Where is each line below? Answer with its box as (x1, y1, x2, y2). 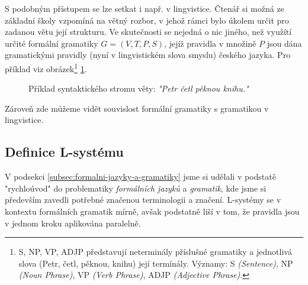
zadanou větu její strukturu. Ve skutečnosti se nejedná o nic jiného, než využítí (5, 25, 292, 38)
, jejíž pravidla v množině (164, 37, 256, 49)
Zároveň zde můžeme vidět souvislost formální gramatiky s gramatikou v (5, 102, 269, 114)
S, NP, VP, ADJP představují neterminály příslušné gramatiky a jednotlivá (18, 245, 292, 258)
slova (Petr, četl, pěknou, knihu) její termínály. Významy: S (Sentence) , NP (18, 257, 293, 269)
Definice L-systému (5, 142, 124, 161)
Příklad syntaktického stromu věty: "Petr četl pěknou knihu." (28, 82, 249, 95)
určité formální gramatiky (5, 37, 98, 49)
